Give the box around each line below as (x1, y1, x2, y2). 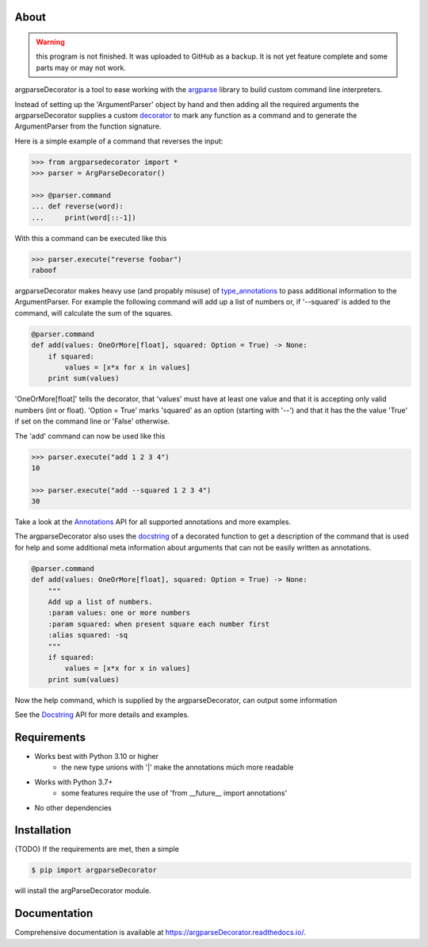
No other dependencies (34, 803, 113, 812)
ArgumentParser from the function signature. (14, 121, 162, 131)
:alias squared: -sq (48, 631, 128, 640)
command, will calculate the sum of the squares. (14, 308, 174, 317)
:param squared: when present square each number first (48, 619, 270, 628)
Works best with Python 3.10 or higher (34, 752, 159, 761)
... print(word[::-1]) (31, 213, 136, 222)
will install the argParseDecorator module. (14, 886, 151, 895)
